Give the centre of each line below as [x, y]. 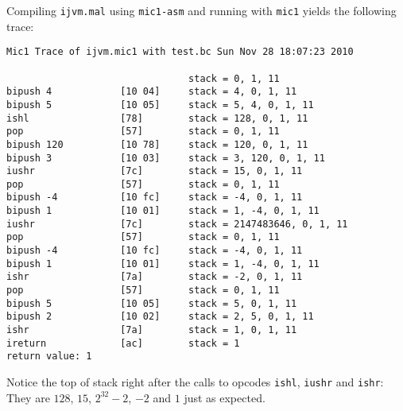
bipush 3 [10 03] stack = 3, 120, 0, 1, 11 [166, 158]
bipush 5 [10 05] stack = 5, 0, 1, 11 [152, 303]
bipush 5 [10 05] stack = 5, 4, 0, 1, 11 [160, 105]
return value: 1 [49, 357]
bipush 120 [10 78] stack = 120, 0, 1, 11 [157, 144]
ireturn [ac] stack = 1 [123, 343]
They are [28, 397]
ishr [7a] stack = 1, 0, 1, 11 [152, 330]
